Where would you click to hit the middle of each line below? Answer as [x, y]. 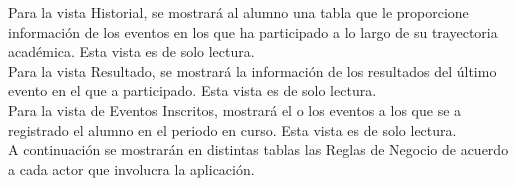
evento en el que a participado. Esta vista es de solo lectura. [192, 90]
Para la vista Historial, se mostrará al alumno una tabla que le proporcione [238, 12]
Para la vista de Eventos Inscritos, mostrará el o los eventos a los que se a [235, 109]
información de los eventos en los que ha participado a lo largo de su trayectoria [253, 31]
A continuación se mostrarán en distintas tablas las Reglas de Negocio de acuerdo [258, 149]
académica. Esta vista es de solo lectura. [131, 51]
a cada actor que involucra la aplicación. [131, 168]
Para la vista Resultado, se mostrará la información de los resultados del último [252, 70]
